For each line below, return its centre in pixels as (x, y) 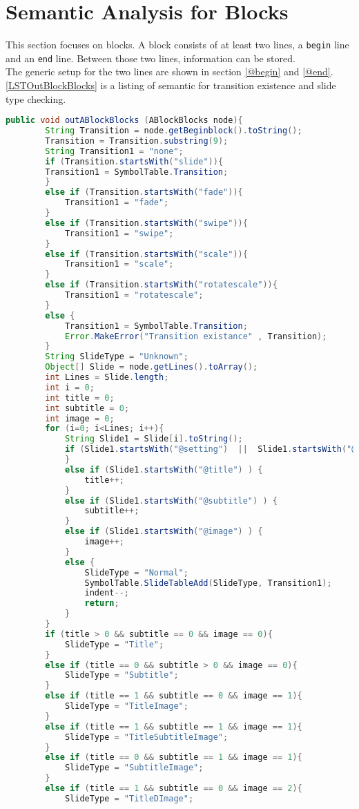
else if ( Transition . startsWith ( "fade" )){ (144, 192)
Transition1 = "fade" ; (117, 203)
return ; (102, 603)
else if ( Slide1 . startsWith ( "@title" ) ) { (164, 469)
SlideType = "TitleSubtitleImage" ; (146, 737)
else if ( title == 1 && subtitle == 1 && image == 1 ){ (174, 726)
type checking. (36, 98)
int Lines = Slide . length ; (107, 378)
